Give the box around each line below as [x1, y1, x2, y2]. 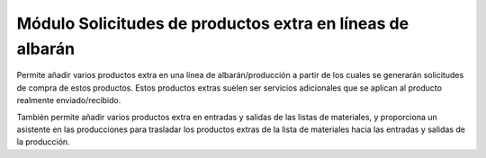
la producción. [16, 136, 71, 147]
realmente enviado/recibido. [16, 95, 121, 106]
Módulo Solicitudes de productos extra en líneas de [16, 13, 409, 33]
